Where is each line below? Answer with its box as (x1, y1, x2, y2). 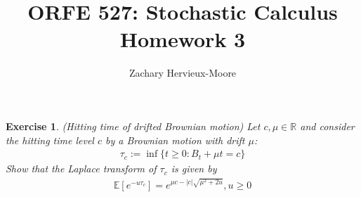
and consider (300, 118, 355, 133)
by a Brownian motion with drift (105, 132, 245, 147)
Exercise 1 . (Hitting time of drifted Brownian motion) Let (6, 118, 261, 133)
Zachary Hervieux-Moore (129, 65, 237, 80)
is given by (171, 161, 217, 176)
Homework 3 (119, 25, 246, 53)
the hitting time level (6, 132, 94, 147)
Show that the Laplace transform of (6, 161, 157, 176)
